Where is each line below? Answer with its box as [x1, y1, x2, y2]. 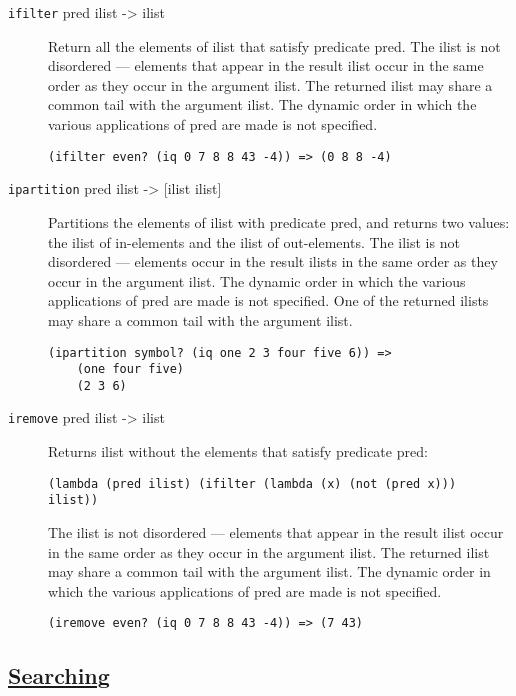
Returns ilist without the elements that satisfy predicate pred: [48, 441, 428, 462]
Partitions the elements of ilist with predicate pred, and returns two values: [48, 211, 510, 232]
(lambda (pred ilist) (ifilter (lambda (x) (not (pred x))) [48, 476, 457, 491]
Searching [8, 660, 110, 691]
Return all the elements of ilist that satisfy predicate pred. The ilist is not [48, 35, 501, 56]
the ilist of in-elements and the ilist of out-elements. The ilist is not [48, 231, 460, 252]
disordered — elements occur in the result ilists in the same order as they [48, 251, 498, 272]
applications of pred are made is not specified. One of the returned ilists [48, 290, 489, 311]
